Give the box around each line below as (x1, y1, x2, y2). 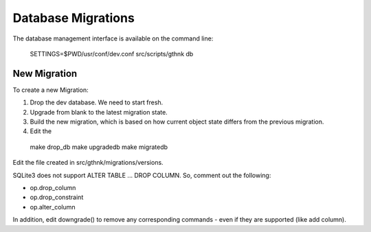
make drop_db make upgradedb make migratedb (30, 143, 168, 151)
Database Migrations (12, 10, 135, 25)
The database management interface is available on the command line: (12, 34, 214, 43)
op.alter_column (30, 202, 76, 211)
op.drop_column (30, 183, 76, 192)
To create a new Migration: (12, 86, 89, 94)
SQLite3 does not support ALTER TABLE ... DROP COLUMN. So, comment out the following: (12, 171, 271, 179)
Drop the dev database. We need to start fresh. (30, 98, 164, 106)
